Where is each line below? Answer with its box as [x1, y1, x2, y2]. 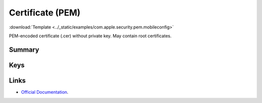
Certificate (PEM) [9, 7, 81, 18]
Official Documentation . [21, 89, 69, 95]
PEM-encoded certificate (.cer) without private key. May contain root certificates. [9, 33, 172, 39]
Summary [9, 45, 39, 54]
